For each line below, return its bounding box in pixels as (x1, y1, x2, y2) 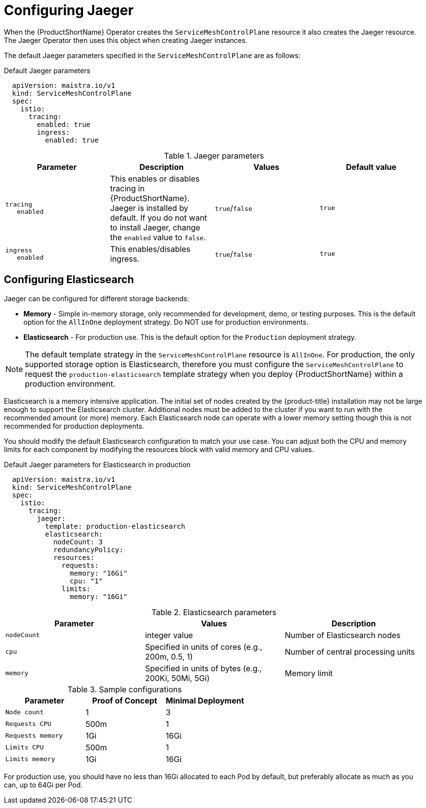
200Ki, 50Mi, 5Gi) (145, 673, 210, 683)
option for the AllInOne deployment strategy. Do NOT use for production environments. (23, 317, 309, 326)
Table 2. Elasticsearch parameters (151, 607, 277, 617)
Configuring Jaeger (4, 2, 134, 19)
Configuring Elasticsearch (4, 273, 134, 286)
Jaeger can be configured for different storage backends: (4, 294, 189, 303)
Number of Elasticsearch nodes (284, 630, 401, 640)
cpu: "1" (69, 577, 103, 585)
